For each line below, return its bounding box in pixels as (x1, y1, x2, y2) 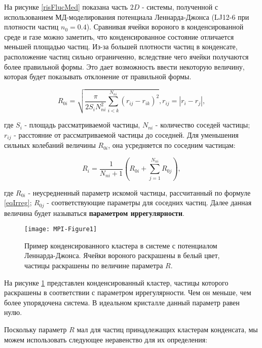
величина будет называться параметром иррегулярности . (4, 207, 184, 218)
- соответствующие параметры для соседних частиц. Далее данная (47, 197, 252, 208)
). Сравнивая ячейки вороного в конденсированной (86, 21, 244, 32)
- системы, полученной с (141, 2, 218, 12)
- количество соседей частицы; (155, 119, 250, 130)
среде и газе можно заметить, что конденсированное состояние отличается (4, 31, 234, 42)
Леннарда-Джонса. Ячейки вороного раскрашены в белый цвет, (24, 250, 220, 261)
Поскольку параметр (4, 324, 67, 334)
